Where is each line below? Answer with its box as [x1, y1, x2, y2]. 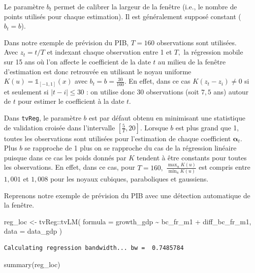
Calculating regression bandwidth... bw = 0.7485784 [4, 244, 184, 251]
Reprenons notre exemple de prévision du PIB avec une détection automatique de [4, 190, 251, 200]
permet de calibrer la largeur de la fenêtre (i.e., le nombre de [54, 1, 237, 11]
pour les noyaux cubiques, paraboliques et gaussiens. [50, 173, 209, 183]
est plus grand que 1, [175, 122, 239, 132]
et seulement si [4, 86, 49, 96]
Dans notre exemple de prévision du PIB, [4, 37, 129, 47]
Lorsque [144, 122, 168, 132]
